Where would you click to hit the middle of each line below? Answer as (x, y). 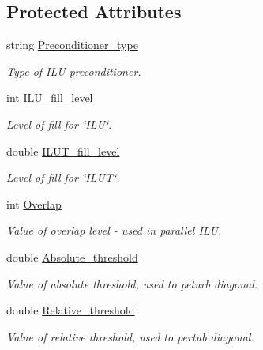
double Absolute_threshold (72, 256)
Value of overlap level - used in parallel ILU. (114, 230)
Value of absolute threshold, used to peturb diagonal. (132, 283)
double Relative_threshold (71, 310)
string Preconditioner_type (72, 45)
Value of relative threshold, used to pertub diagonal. (130, 336)
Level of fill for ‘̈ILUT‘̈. (63, 177)
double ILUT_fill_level (63, 151)
